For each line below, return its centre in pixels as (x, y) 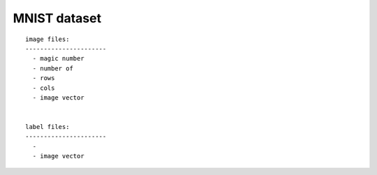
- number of (53, 68)
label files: (47, 127)
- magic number (58, 59)
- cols (44, 88)
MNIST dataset (57, 18)
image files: (47, 39)
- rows (44, 78)
